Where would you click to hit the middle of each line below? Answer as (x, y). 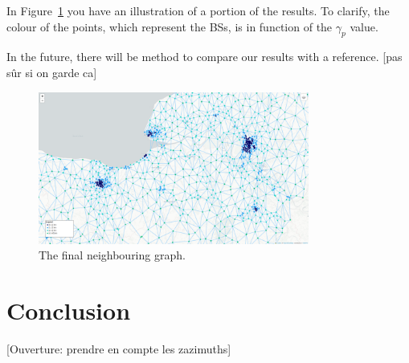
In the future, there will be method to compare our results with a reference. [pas (204, 57)
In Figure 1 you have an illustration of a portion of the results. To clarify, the (198, 10)
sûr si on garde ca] (52, 72)
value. (364, 26)
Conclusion (69, 310)
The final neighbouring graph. (112, 255)
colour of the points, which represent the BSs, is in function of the (170, 26)
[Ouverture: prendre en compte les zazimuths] (119, 348)
